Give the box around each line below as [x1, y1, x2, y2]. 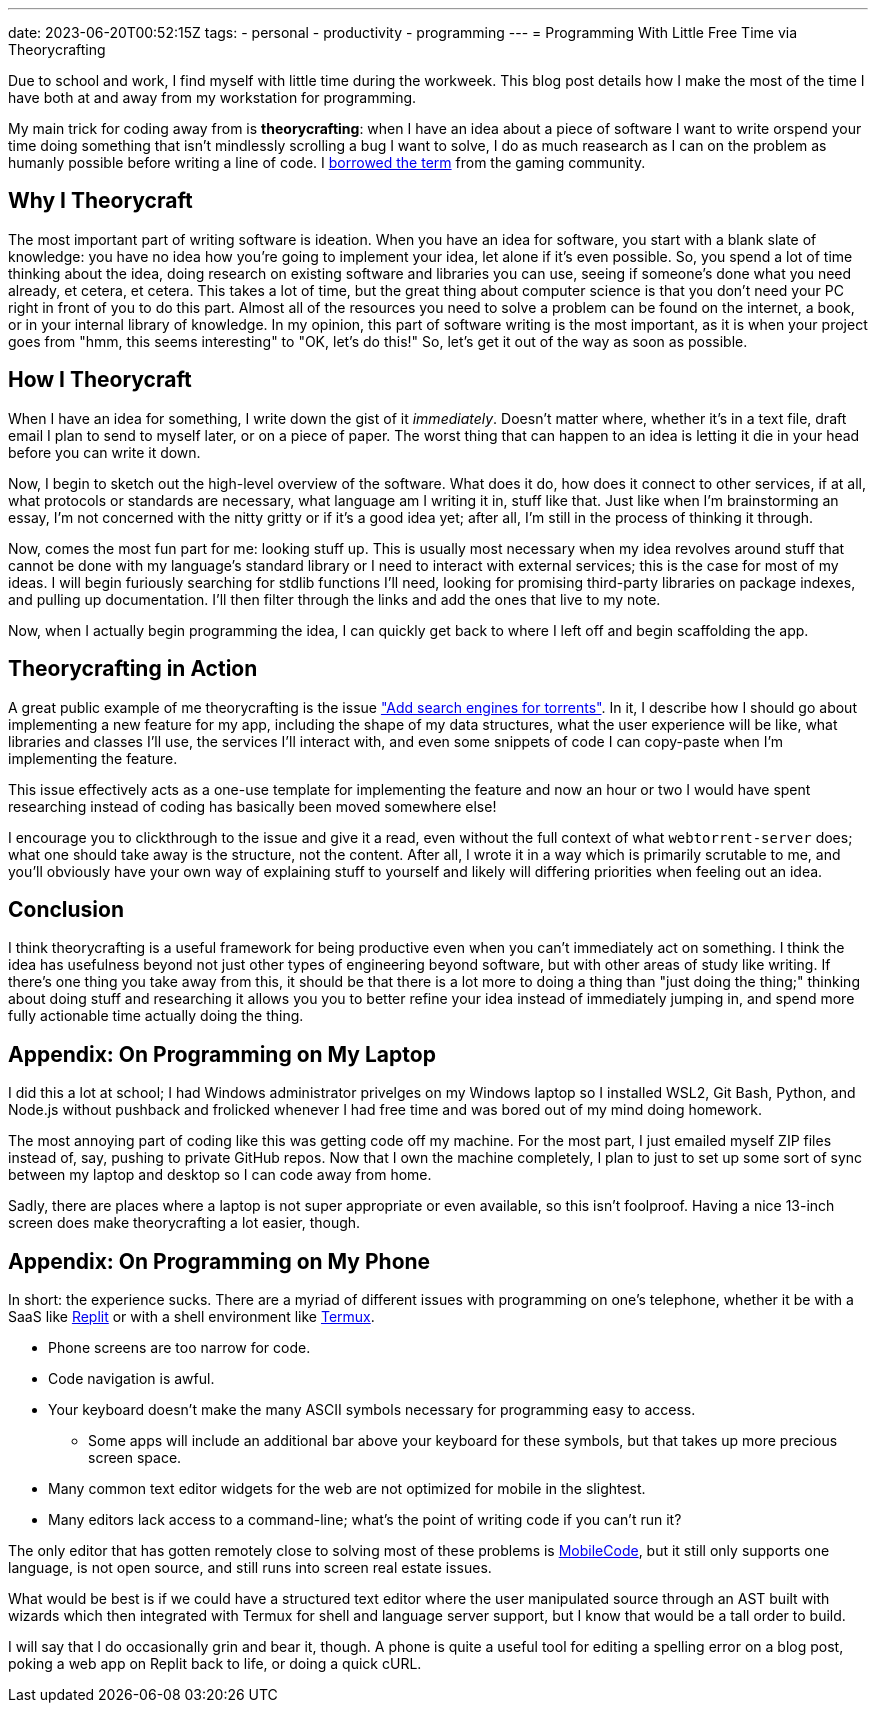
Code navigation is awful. [48, 1370, 215, 1388]
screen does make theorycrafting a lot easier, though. [8, 1214, 361, 1232]
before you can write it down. [8, 443, 201, 461]
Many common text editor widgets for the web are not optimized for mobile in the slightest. [48, 1480, 646, 1498]
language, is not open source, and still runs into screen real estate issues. [8, 1559, 492, 1577]
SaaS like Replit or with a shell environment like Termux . [8, 1308, 375, 1326]
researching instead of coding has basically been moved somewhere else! [8, 797, 497, 815]
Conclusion [8, 896, 125, 922]
